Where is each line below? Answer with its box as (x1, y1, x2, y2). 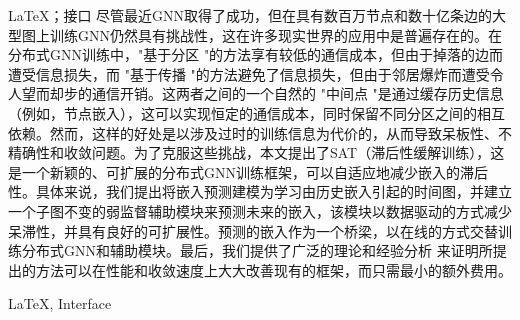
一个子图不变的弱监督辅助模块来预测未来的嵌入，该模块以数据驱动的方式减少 (8, 200, 512, 221)
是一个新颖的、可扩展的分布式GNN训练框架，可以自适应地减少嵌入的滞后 (8, 161, 488, 182)
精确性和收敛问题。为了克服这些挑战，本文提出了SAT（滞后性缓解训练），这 (8, 142, 505, 163)
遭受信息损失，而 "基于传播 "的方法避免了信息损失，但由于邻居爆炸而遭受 (8, 63, 490, 84)
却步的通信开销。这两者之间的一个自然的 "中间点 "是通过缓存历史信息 (49, 83, 504, 104)
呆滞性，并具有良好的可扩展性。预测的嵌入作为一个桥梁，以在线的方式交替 (8, 220, 498, 241)
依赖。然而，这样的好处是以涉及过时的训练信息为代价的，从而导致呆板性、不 (8, 122, 512, 143)
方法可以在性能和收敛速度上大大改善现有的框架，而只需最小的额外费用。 (35, 259, 512, 280)
